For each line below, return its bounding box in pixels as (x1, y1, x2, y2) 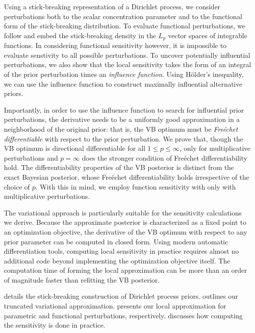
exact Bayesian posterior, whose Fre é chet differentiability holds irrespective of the (4, 171, 249, 182)
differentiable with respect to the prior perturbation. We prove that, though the (4, 133, 243, 143)
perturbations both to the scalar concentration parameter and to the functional (4, 11, 242, 21)
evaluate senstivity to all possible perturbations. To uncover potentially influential (4, 49, 251, 60)
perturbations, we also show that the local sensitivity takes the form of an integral (4, 59, 251, 70)
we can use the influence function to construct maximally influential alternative (4, 78, 242, 89)
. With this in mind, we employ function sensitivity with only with (35, 181, 236, 191)
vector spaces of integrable (168, 30, 247, 40)
